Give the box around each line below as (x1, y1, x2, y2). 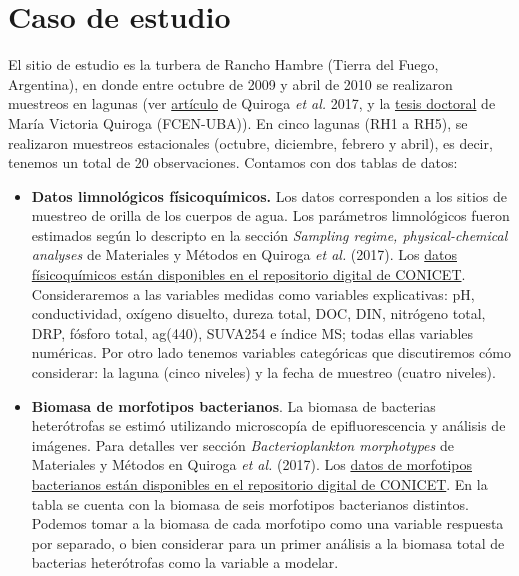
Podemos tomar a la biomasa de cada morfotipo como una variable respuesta (31, 513, 504, 534)
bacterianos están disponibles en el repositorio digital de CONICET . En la (31, 474, 488, 494)
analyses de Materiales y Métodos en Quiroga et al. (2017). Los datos (31, 244, 457, 265)
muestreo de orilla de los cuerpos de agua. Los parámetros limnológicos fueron (31, 205, 510, 226)
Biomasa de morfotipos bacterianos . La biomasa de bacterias (31, 395, 436, 416)
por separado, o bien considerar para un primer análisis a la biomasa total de (31, 532, 505, 553)
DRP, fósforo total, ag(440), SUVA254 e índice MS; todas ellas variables (31, 322, 474, 343)
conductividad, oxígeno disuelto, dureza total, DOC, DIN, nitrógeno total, (31, 303, 486, 324)
